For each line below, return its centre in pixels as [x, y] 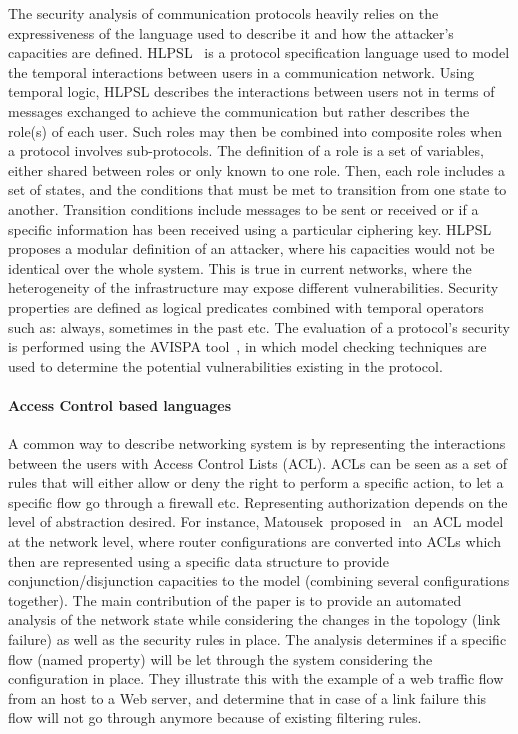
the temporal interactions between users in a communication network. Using [241, 71]
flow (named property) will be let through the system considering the [220, 658]
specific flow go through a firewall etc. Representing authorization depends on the [258, 501]
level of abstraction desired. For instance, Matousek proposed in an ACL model [256, 521]
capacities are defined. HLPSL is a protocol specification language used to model [259, 52]
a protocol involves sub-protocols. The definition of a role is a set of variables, [246, 150]
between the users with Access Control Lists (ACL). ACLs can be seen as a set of [258, 462]
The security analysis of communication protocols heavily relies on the [223, 13]
